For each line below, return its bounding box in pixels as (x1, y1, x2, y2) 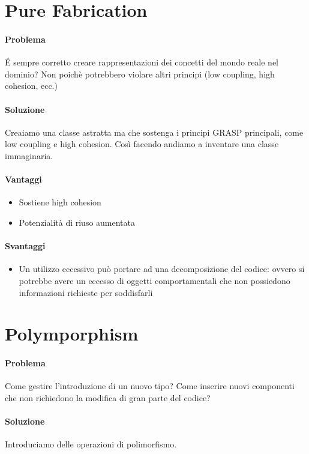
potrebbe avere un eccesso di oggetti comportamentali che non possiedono (19, 274, 290, 286)
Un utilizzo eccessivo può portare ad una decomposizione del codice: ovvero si (19, 262, 305, 275)
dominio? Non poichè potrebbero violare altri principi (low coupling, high (5, 67, 275, 80)
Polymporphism (5, 321, 139, 346)
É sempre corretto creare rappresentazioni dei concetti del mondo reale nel (5, 56, 279, 68)
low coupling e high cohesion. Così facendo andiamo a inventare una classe (5, 138, 279, 150)
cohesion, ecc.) (5, 79, 58, 92)
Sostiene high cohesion (19, 196, 101, 208)
